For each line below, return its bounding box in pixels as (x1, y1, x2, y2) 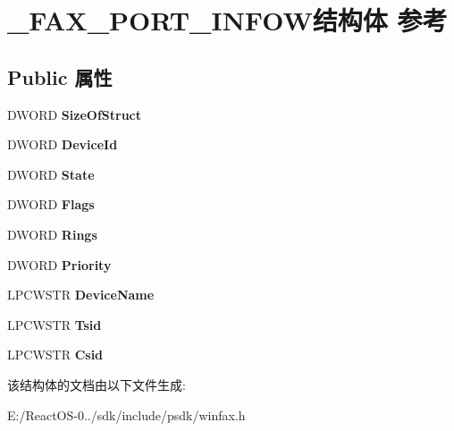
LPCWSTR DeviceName (7, 285, 155, 304)
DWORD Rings (7, 224, 97, 243)
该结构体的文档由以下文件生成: (7, 375, 186, 393)
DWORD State (7, 165, 95, 183)
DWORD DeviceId (7, 135, 118, 154)
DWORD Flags (7, 195, 95, 214)
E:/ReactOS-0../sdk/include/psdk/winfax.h (7, 405, 246, 424)
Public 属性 (7, 63, 113, 90)
